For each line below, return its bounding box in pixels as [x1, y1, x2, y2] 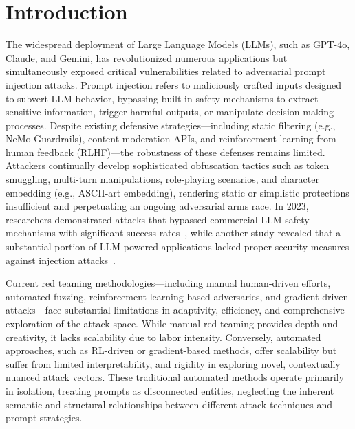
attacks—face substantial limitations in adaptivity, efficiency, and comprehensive [6, 302, 345, 317]
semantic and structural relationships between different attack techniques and [6, 397, 332, 411]
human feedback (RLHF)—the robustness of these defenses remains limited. [6, 144, 325, 159]
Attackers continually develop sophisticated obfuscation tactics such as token [6, 158, 330, 173]
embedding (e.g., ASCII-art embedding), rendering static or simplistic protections [6, 185, 349, 199]
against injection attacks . [6, 252, 116, 267]
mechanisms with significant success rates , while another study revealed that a [6, 225, 341, 240]
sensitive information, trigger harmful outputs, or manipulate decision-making [6, 104, 334, 119]
